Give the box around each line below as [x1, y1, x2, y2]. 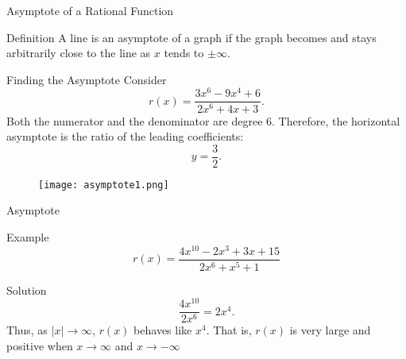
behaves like [133, 322, 192, 338]
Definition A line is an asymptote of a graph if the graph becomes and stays [6, 29, 377, 45]
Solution [6, 281, 47, 298]
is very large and [289, 322, 371, 338]
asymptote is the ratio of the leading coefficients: [6, 128, 244, 145]
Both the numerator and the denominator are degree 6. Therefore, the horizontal [6, 112, 400, 129]
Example [6, 229, 49, 245]
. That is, [206, 322, 252, 338]
